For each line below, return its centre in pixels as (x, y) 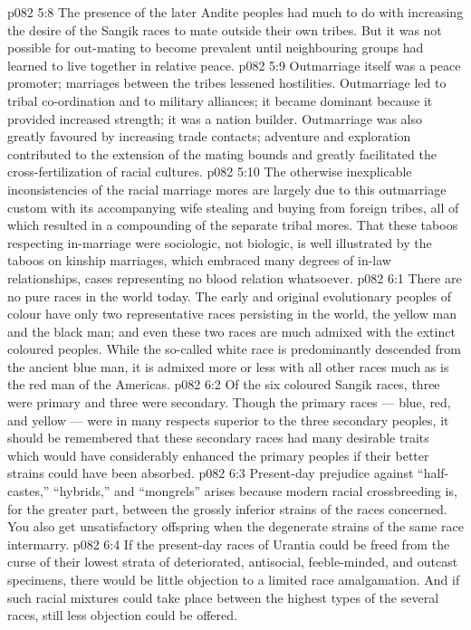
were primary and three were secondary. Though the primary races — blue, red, (229, 402)
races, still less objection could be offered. (122, 615)
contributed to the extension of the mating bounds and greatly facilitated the (222, 153)
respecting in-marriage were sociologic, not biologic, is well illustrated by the (220, 242)
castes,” (29, 491)
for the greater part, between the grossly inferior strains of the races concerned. (227, 508)
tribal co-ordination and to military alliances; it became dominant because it (220, 100)
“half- (433, 473)
